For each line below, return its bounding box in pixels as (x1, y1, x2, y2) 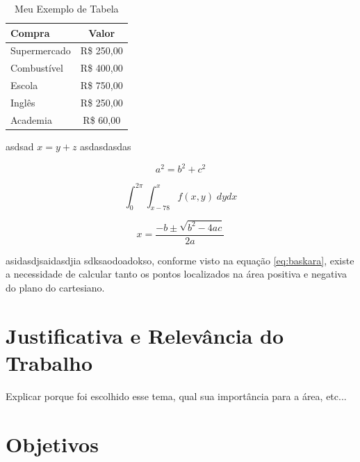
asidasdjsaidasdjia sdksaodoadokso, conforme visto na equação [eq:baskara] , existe (6, 253, 354, 267)
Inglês (10, 95, 35, 109)
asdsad (6, 138, 34, 153)
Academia (10, 112, 52, 127)
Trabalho (6, 348, 93, 376)
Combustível (10, 61, 63, 75)
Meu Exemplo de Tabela (15, 1, 119, 15)
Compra (10, 25, 50, 40)
